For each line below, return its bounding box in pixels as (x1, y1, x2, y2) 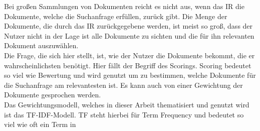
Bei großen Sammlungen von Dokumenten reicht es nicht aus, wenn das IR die (4, 1, 244, 11)
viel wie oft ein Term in (4, 119, 76, 129)
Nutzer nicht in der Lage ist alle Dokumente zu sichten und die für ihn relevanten (4, 30, 254, 41)
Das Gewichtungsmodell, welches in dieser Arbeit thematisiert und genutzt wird (4, 99, 249, 109)
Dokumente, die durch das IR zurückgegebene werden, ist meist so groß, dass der (4, 21, 253, 31)
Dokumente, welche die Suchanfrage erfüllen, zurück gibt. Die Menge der (4, 11, 227, 21)
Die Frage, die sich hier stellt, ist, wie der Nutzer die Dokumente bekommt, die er (4, 50, 255, 60)
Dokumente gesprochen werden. (4, 89, 101, 100)
